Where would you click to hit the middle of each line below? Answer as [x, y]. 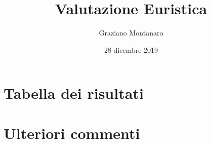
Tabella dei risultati [74, 93]
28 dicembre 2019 [131, 49]
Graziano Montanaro [131, 33]
